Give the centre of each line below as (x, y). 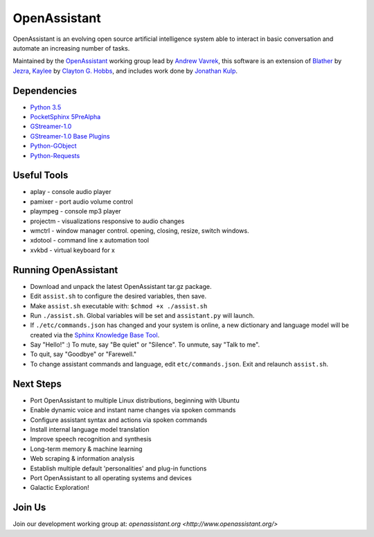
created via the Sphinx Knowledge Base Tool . (95, 335)
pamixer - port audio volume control (81, 202)
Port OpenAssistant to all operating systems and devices (111, 477)
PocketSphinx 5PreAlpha (65, 117)
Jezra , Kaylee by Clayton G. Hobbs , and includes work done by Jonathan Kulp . (125, 71)
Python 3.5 (46, 107)
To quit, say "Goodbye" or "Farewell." (83, 354)
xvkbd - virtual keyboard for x (73, 250)
